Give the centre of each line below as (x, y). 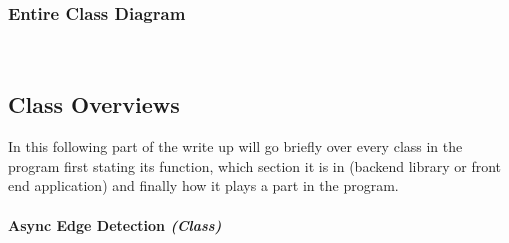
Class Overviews (94, 104)
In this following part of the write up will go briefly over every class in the (235, 146)
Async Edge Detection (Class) (115, 224)
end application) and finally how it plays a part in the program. (203, 185)
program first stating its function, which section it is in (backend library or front (255, 165)
